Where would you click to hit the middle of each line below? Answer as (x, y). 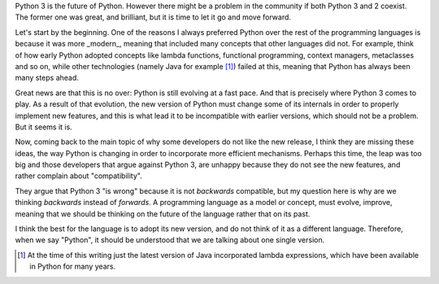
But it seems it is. (43, 127)
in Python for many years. (73, 267)
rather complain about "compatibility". (78, 176)
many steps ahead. (47, 78)
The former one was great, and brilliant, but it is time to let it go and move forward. (153, 17)
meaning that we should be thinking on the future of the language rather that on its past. (163, 214)
